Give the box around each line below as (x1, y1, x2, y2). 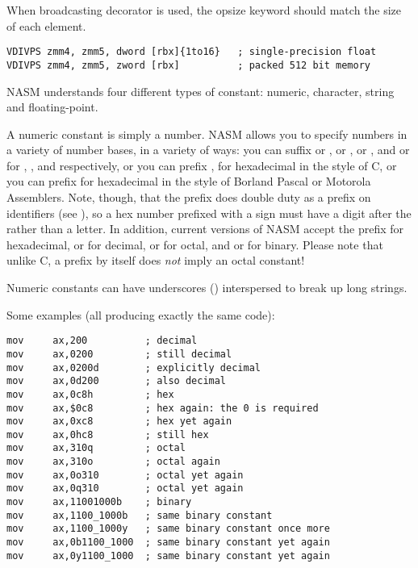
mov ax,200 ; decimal (6, 335, 198, 347)
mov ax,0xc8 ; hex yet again (6, 416, 232, 428)
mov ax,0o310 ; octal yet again (6, 469, 244, 481)
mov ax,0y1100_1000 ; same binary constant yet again (6, 549, 330, 562)
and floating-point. (6, 98, 98, 115)
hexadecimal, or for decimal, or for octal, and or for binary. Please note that (6, 236, 383, 253)
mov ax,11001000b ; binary (6, 496, 192, 508)
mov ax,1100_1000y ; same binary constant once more (6, 523, 330, 535)
